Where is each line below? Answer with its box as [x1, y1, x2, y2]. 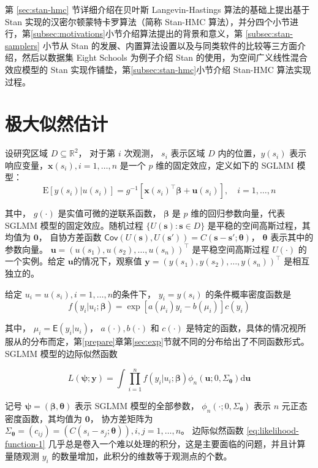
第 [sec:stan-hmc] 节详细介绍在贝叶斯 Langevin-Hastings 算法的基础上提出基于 [5, 3, 310, 15]
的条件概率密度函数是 [205, 287, 292, 300]
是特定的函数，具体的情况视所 [186, 321, 306, 334]
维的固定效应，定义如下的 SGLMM [156, 158, 294, 171]
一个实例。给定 [5, 255, 65, 267]
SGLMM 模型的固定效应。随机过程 [5, 218, 143, 231]
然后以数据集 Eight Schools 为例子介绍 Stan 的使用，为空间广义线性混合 [21, 51, 308, 64]
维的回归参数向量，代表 [191, 207, 286, 220]
